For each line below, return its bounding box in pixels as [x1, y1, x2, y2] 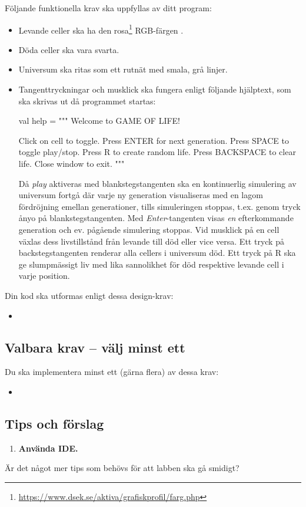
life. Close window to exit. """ [18, 157, 125, 169]
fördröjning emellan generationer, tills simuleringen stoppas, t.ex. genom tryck [18, 200, 301, 212]
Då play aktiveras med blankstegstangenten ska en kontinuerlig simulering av [18, 177, 297, 189]
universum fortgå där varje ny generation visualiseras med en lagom [18, 189, 263, 201]
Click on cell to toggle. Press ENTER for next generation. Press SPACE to [18, 134, 289, 146]
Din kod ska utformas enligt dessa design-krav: [5, 289, 174, 301]
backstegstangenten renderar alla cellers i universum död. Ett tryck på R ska [18, 246, 296, 259]
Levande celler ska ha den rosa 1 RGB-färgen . [18, 22, 184, 36]
